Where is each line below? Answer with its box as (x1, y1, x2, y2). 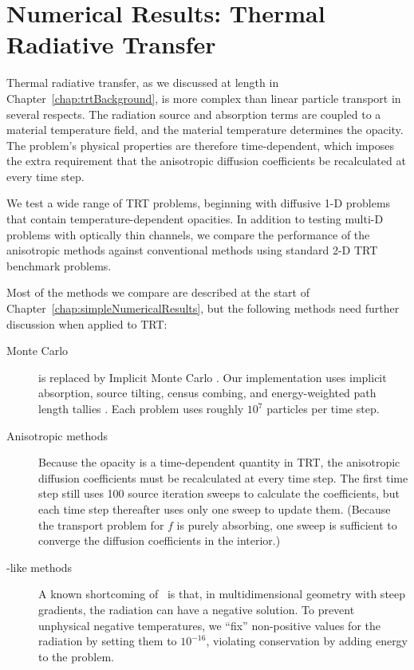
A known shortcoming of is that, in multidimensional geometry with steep (38, 585, 406, 602)
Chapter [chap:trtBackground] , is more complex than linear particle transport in (6, 89, 401, 106)
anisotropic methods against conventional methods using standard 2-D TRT (6, 242, 378, 258)
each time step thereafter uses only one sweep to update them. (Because (38, 500, 391, 517)
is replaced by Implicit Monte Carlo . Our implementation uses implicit (38, 368, 387, 385)
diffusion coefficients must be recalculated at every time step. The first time (38, 469, 408, 486)
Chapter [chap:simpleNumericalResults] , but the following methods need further (6, 300, 400, 317)
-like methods (6, 558, 73, 575)
